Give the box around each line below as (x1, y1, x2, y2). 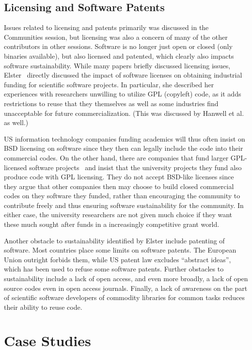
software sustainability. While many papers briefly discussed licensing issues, (4, 60, 231, 70)
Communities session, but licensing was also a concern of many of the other (4, 32, 228, 42)
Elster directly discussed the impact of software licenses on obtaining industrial (4, 70, 242, 80)
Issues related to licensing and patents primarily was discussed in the (4, 22, 209, 32)
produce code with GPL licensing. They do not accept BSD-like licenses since (4, 172, 234, 182)
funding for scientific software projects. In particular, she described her (4, 79, 214, 89)
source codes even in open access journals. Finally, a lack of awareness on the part (4, 283, 248, 293)
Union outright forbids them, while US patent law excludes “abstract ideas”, (4, 254, 231, 264)
